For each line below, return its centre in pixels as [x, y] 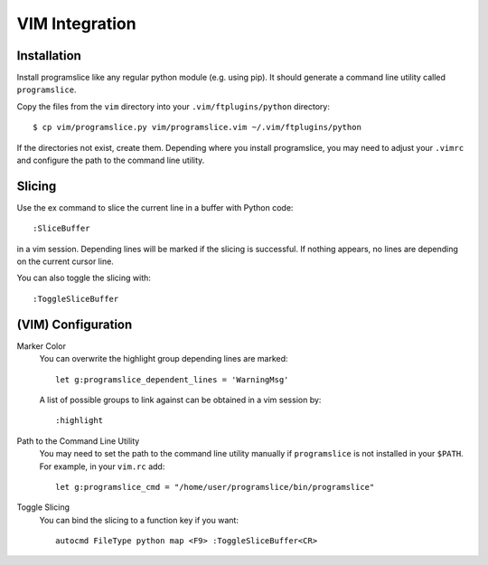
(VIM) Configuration [75, 324]
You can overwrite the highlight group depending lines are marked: [164, 359]
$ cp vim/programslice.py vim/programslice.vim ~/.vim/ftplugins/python [197, 127]
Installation [49, 56]
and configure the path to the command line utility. [111, 160]
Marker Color [42, 346]
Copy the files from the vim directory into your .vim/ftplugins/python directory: [173, 106]
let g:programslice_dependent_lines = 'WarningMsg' [172, 379]
